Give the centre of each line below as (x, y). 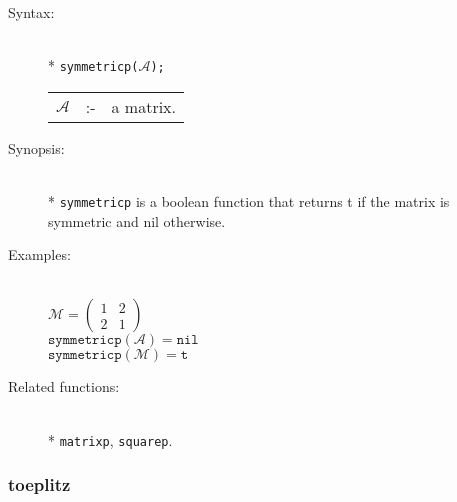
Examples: (39, 254)
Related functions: (64, 386)
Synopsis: (36, 147)
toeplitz (39, 484)
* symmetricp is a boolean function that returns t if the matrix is (249, 201)
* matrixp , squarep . (110, 439)
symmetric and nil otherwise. (137, 220)
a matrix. (143, 106)
